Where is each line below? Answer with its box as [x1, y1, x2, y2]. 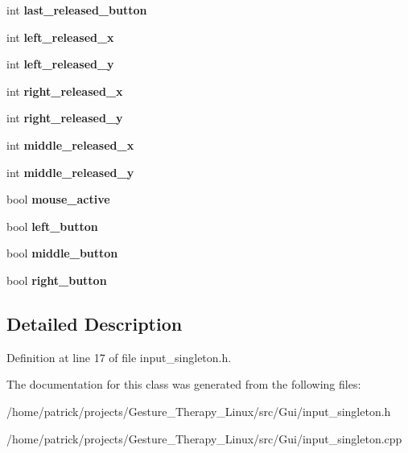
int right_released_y [6, 109, 123, 126]
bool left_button [6, 217, 98, 234]
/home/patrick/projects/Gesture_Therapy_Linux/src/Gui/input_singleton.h [6, 402, 391, 419]
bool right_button [6, 271, 107, 288]
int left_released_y [6, 56, 114, 72]
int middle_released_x [6, 136, 134, 153]
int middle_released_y [6, 163, 134, 180]
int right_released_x [6, 82, 123, 99]
